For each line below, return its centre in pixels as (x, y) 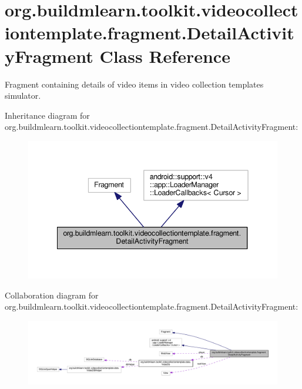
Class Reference (165, 56)
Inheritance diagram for (47, 115)
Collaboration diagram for (52, 295)
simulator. (23, 95)
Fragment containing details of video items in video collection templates (134, 84)
